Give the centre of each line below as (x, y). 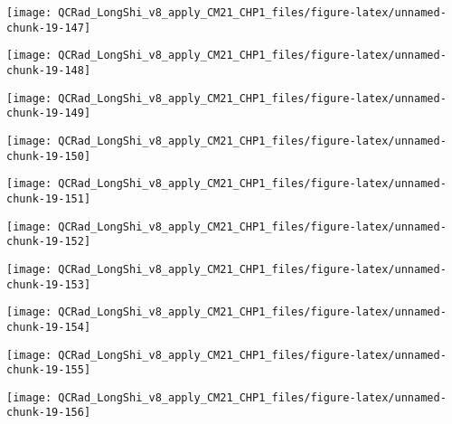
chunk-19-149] (49, 113)
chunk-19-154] (49, 327)
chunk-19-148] (49, 70)
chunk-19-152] (49, 242)
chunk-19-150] (49, 156)
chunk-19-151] (49, 198)
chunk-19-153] (49, 284)
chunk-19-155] (49, 370)
